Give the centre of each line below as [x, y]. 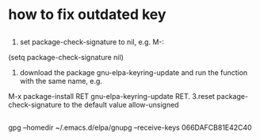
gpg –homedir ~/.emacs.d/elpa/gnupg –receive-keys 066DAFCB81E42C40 [130, 127]
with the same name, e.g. [61, 81]
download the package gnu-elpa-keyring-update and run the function [134, 72]
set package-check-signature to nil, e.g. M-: [92, 42]
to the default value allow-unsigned [121, 104]
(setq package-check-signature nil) [66, 57]
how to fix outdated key [87, 15]
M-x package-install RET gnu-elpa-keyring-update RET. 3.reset [112, 96]
